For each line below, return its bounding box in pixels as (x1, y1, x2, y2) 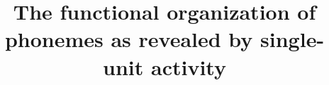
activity (150, 52, 226, 81)
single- (260, 25, 325, 53)
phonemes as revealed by (4, 25, 253, 53)
